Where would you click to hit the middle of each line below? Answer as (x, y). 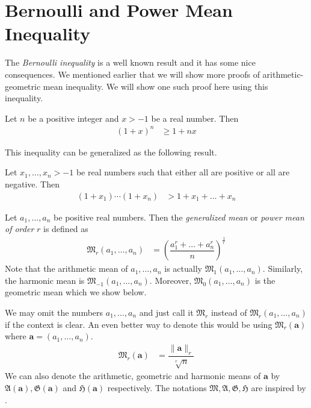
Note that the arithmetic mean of (66, 268)
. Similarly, (283, 268)
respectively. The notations (157, 387)
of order (20, 229)
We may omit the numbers (54, 312)
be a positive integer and (73, 118)
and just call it (166, 312)
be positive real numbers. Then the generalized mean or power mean (179, 217)
